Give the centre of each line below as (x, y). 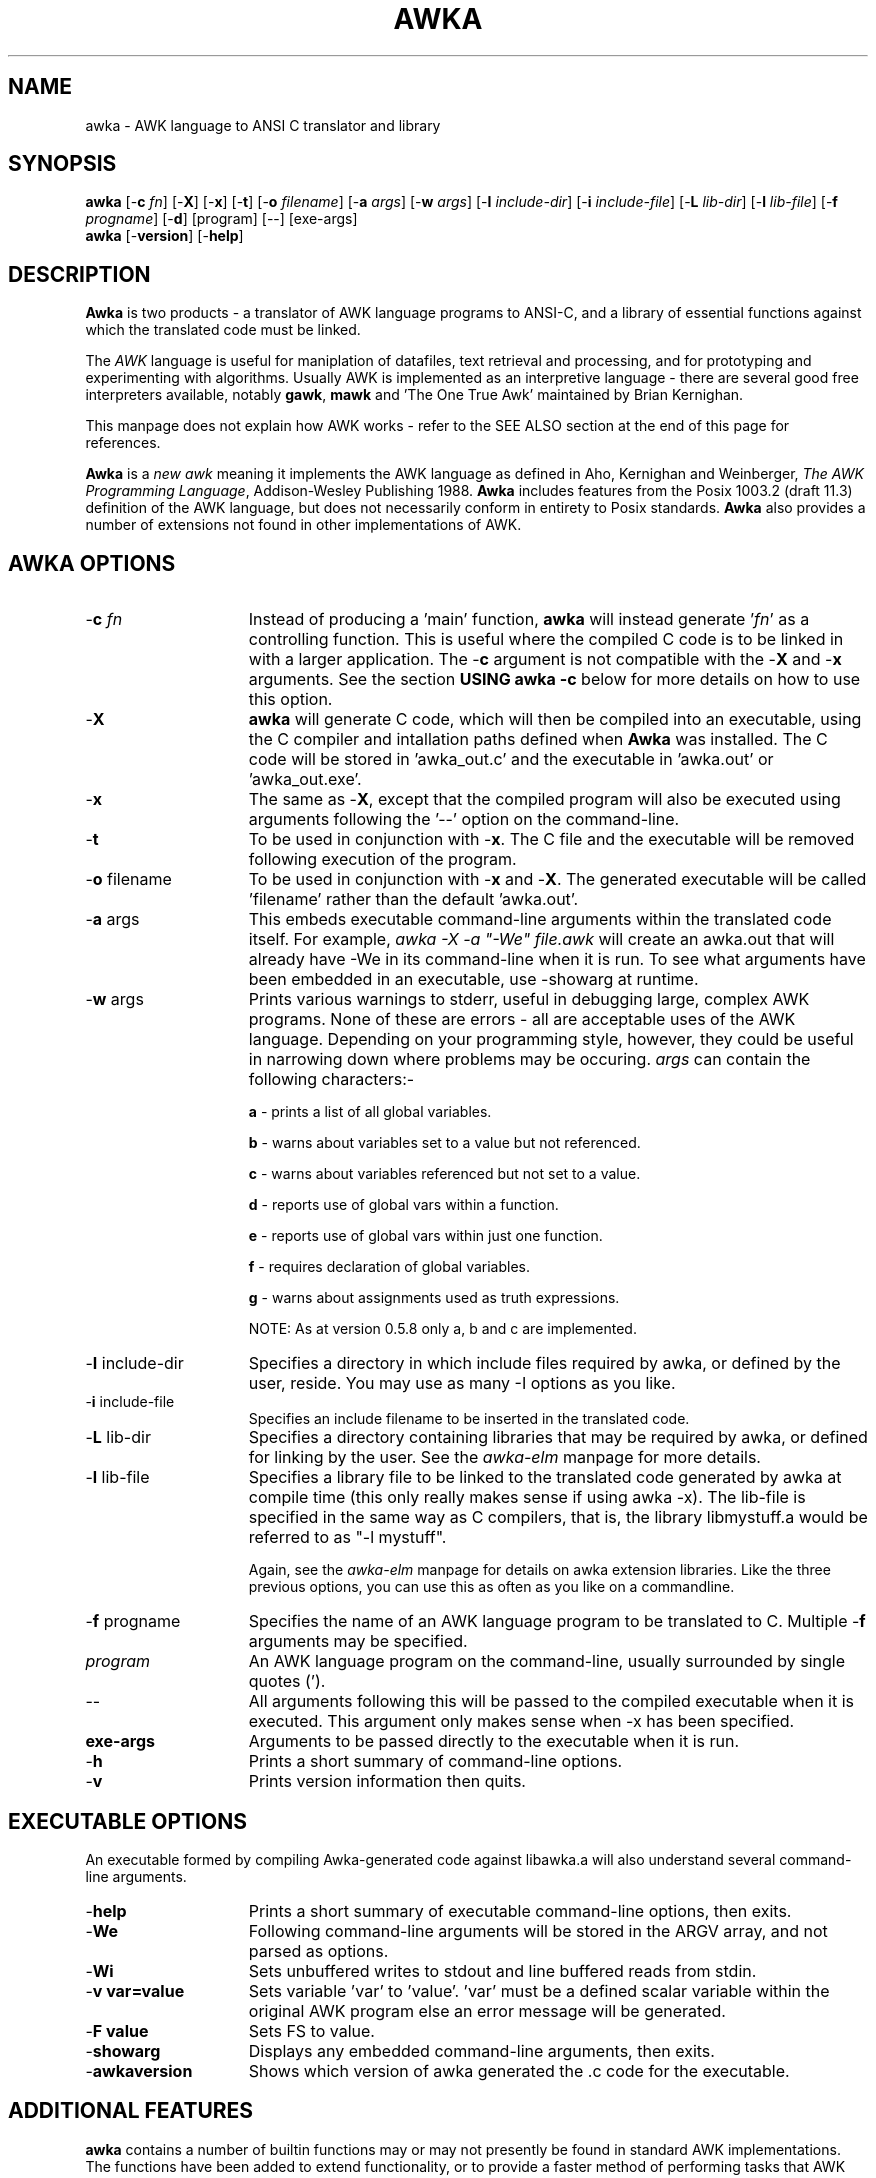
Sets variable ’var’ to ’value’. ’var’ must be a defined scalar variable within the (539, 1990)
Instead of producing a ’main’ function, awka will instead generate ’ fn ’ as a (529, 619)
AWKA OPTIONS (92, 563)
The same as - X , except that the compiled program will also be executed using (544, 799)
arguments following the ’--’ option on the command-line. (464, 819)
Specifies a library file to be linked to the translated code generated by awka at (545, 1477)
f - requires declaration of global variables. (389, 1267)
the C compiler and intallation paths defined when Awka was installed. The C (538, 739)
